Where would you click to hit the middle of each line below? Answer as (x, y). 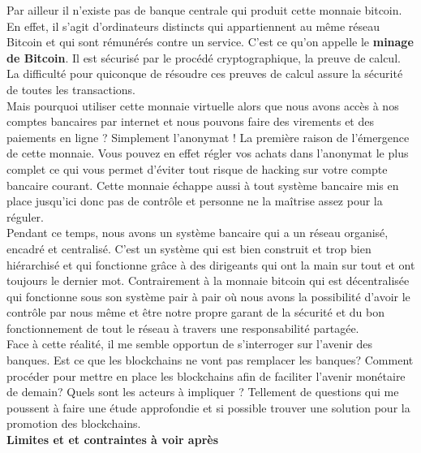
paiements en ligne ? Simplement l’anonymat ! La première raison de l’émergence (208, 137)
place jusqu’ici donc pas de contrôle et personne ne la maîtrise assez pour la (195, 201)
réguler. (25, 216)
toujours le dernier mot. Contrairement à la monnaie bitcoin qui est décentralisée (208, 280)
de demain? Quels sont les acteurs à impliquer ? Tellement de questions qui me (203, 392)
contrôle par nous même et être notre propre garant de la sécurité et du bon (195, 312)
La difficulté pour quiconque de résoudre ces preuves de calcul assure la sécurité (205, 73)
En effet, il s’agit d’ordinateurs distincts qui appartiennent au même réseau (193, 26)
